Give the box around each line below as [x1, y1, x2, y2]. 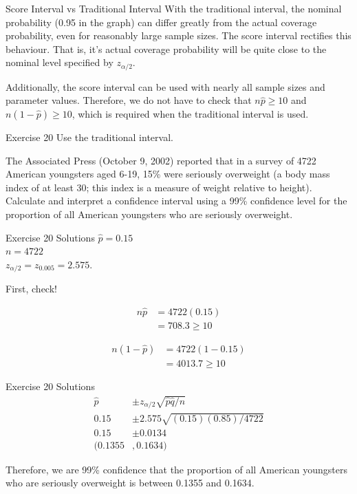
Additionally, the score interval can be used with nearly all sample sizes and [6, 79, 325, 94]
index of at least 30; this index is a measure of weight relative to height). [6, 180, 312, 194]
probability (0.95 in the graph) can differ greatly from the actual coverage [6, 14, 317, 29]
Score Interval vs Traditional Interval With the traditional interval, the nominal [6, 1, 342, 15]
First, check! [6, 281, 57, 296]
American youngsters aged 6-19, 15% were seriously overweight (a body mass [6, 167, 330, 181]
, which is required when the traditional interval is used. [72, 107, 309, 121]
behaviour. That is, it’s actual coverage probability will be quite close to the [6, 41, 327, 56]
